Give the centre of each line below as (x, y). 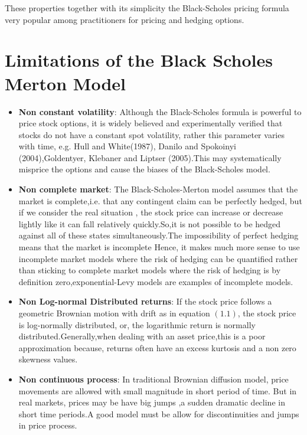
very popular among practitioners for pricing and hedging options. (125, 19)
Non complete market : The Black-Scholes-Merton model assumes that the (158, 189)
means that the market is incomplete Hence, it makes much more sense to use (159, 247)
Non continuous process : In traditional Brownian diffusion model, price (153, 379)
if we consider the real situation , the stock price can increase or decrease (151, 212)
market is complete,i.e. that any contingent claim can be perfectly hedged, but (160, 200)
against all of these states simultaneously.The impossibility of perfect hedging (159, 235)
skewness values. (48, 359)
